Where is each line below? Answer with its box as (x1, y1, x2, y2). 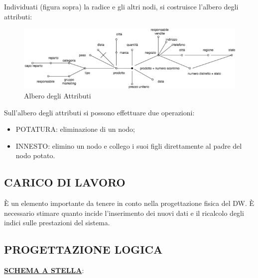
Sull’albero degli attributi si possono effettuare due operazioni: (4, 107, 195, 117)
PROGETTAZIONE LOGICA (4, 242, 163, 257)
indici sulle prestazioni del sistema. (4, 217, 110, 228)
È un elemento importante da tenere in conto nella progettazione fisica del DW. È (4, 198, 255, 208)
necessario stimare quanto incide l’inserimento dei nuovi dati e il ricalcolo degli (4, 207, 244, 218)
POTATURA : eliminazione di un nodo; (15, 124, 135, 134)
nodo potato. (15, 150, 55, 161)
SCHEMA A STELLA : (4, 265, 84, 276)
